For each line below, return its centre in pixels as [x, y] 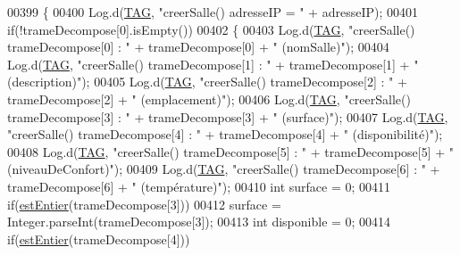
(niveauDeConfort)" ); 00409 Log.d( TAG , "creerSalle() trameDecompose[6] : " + [224, 169]
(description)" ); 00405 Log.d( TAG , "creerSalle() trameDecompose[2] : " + [207, 82]
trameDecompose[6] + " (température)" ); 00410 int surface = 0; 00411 [199, 186]
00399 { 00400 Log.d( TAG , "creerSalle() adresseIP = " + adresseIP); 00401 [213, 12]
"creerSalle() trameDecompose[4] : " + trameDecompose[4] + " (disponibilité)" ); [225, 134]
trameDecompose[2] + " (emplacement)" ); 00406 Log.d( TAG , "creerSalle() [209, 99]
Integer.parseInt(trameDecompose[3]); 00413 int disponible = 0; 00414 [199, 222]
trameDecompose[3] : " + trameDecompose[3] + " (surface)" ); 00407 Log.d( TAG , [228, 116]
